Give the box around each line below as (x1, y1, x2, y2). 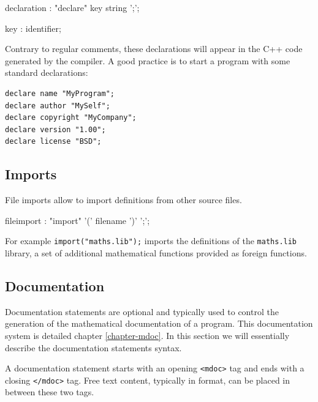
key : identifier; (5, 21, 61, 34)
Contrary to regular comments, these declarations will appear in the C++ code (5, 42, 303, 55)
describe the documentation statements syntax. (5, 341, 182, 354)
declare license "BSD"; (5, 137, 102, 146)
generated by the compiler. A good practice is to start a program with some (5, 54, 290, 67)
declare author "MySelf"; (5, 101, 110, 110)
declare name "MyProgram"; (5, 89, 115, 98)
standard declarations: (5, 66, 88, 79)
